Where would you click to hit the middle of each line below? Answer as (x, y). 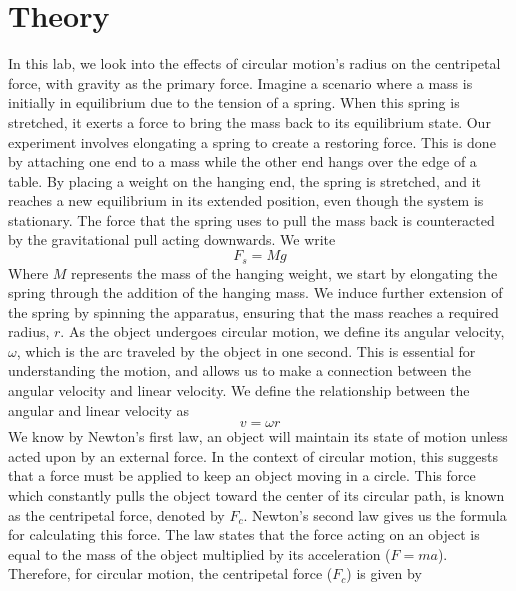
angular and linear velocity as (99, 409)
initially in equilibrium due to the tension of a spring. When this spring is (234, 102)
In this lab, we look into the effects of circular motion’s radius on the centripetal (254, 63)
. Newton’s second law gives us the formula (375, 514)
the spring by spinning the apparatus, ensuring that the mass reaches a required (253, 311)
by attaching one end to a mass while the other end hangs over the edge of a (242, 161)
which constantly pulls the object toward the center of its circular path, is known (256, 495)
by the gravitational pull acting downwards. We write (172, 239)
